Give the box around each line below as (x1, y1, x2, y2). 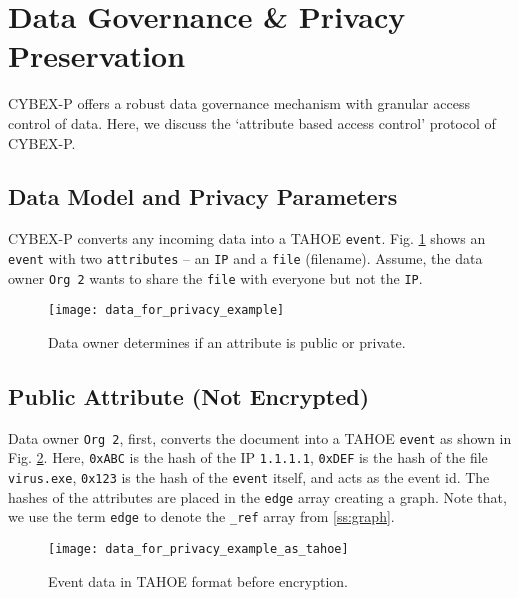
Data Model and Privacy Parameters (8, 181, 398, 212)
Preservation (8, 35, 186, 76)
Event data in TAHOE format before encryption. (48, 570, 348, 591)
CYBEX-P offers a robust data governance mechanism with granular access (8, 93, 470, 114)
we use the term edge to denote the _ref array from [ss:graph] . (8, 506, 395, 527)
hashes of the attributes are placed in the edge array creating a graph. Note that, (8, 486, 507, 507)
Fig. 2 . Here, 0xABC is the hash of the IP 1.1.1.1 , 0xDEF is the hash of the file (8, 447, 488, 468)
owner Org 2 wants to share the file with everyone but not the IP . (8, 267, 423, 288)
